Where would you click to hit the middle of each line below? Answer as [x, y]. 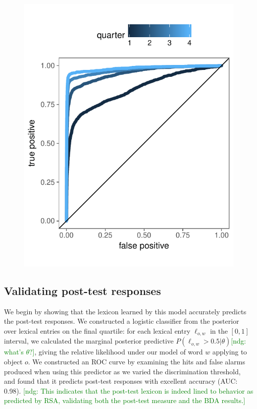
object [13, 362]
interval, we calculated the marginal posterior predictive [89, 341]
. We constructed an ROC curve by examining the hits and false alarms [136, 362]
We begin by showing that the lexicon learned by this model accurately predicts [125, 311]
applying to [230, 352]
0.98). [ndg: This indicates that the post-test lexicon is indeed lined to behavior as [129, 390]
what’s [14, 352]
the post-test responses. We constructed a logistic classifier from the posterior [122, 321]
